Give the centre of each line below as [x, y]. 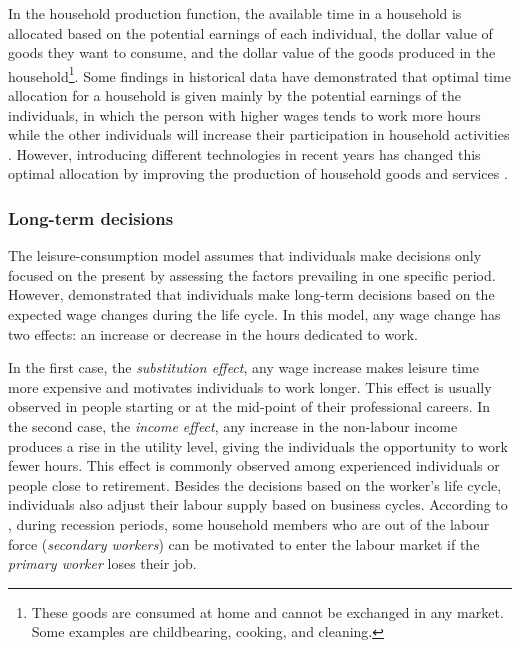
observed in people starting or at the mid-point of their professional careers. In [249, 406]
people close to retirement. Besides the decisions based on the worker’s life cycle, [255, 484]
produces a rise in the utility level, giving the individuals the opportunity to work [258, 445]
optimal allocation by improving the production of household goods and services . [258, 173]
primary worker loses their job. [102, 563]
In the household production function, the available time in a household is [235, 13]
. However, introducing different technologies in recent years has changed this [244, 153]
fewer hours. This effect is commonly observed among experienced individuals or [254, 465]
